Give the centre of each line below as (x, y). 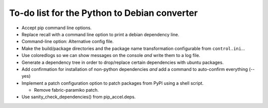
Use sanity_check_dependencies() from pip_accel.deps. (79, 97)
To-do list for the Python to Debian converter (103, 13)
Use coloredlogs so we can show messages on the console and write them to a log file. (111, 55)
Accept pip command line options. (57, 28)
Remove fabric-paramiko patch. (67, 90)
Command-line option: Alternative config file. (68, 42)
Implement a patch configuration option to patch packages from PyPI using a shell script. (112, 83)
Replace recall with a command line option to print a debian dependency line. (100, 34)
